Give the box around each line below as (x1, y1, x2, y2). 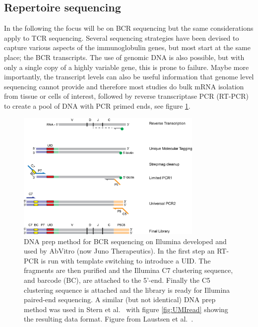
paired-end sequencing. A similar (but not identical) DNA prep (24, 294, 216, 305)
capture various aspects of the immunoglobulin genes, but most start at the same (4, 42, 251, 53)
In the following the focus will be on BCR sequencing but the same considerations (4, 23, 254, 33)
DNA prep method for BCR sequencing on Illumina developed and (24, 236, 227, 246)
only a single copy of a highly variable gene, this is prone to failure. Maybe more (4, 62, 249, 72)
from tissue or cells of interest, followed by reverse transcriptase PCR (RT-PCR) (4, 91, 249, 101)
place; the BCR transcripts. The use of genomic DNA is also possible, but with (4, 52, 245, 62)
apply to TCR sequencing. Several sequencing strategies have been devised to (4, 32, 239, 43)
